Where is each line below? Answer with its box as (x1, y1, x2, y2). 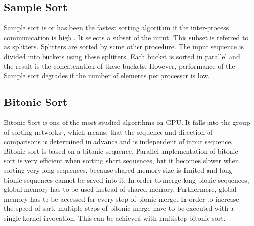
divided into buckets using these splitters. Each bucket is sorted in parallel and (4, 51, 240, 61)
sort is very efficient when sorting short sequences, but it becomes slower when (4, 155, 239, 165)
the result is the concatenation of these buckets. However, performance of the (4, 61, 235, 71)
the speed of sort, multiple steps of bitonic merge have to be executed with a (4, 203, 234, 213)
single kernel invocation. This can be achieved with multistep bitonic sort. (4, 212, 226, 223)
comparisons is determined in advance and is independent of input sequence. (4, 136, 233, 146)
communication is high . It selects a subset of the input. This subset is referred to (4, 32, 249, 42)
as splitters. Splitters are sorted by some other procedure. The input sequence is (4, 41, 244, 52)
